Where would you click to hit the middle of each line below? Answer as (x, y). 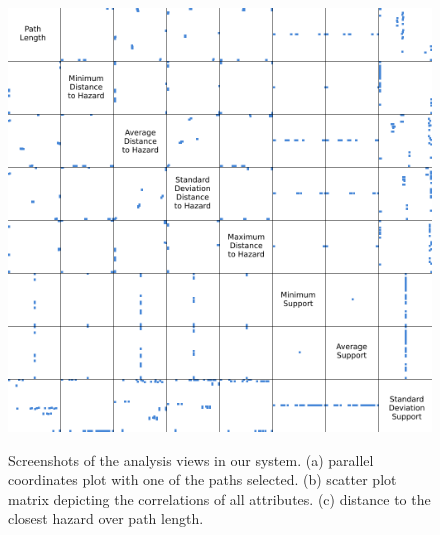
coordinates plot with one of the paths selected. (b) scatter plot (202, 479)
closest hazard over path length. (106, 518)
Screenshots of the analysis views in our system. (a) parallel (191, 459)
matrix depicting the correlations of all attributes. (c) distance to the (219, 498)
